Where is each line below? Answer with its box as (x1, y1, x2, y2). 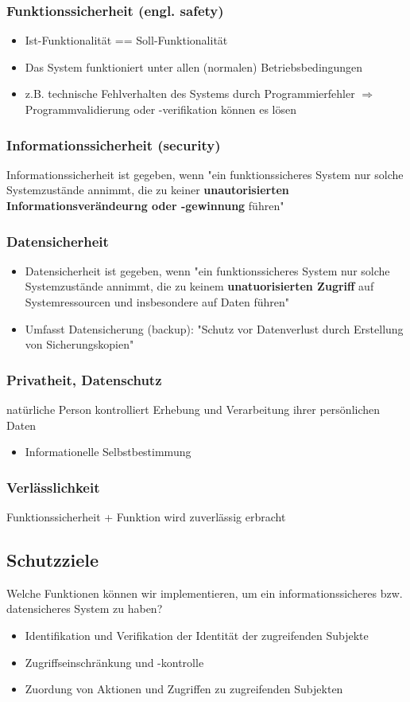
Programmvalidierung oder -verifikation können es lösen (25, 101, 297, 117)
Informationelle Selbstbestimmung (25, 443, 191, 460)
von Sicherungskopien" (25, 336, 134, 353)
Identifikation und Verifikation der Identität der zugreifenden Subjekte (25, 626, 369, 643)
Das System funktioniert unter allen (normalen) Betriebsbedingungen (25, 58, 363, 75)
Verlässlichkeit (6, 477, 100, 497)
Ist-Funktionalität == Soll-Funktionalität (25, 32, 228, 49)
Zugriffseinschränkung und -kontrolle (25, 653, 204, 670)
